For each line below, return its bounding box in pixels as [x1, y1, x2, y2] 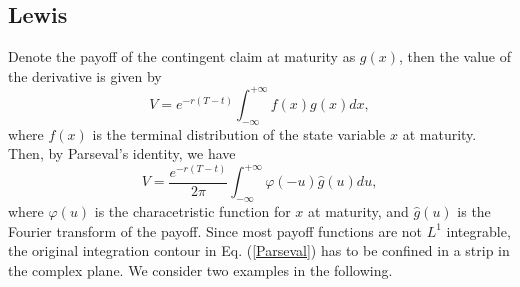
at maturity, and [308, 201, 409, 222]
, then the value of [399, 46, 512, 67]
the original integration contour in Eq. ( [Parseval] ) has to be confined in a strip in [8, 240, 510, 261]
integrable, [446, 220, 511, 241]
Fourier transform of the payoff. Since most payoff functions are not [8, 220, 423, 241]
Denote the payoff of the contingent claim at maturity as [8, 46, 356, 67]
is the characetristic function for [94, 201, 291, 222]
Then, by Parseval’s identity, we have [8, 143, 236, 164]
